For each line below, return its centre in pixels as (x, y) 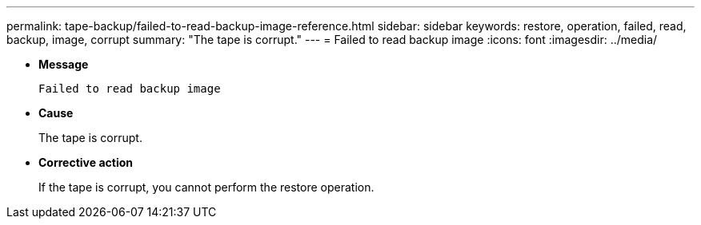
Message (64, 64)
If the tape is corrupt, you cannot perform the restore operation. (206, 187)
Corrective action (86, 162)
